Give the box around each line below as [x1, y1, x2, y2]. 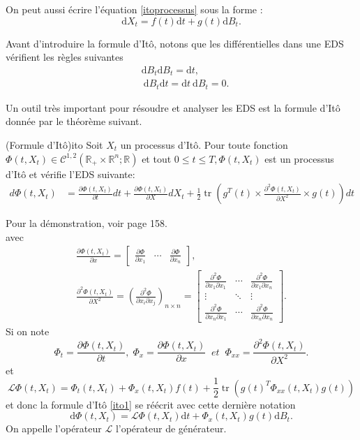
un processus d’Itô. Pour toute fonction [120, 137, 288, 152]
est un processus [264, 151, 334, 166]
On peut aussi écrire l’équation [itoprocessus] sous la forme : [6, 2, 263, 16]
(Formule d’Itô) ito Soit [6, 137, 103, 152]
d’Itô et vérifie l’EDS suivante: [6, 166, 135, 181]
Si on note [6, 324, 50, 339]
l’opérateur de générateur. [115, 421, 227, 436]
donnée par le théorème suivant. [6, 114, 142, 129]
